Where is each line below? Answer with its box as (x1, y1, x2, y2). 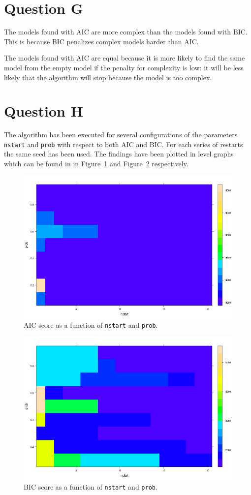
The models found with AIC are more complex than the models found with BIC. (4, 27, 248, 37)
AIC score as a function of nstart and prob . (24, 320, 158, 330)
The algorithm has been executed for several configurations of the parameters (4, 129, 238, 140)
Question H (4, 101, 83, 121)
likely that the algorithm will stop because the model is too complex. (4, 72, 212, 82)
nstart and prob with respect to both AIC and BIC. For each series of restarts (4, 139, 243, 149)
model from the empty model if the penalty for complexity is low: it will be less (4, 62, 244, 72)
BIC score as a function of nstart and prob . (24, 481, 157, 492)
